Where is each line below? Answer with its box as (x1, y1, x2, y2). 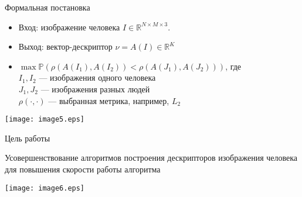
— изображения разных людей (40, 82, 150, 95)
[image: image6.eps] (5, 184, 85, 192)
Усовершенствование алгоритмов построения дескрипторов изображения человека (5, 151, 298, 164)
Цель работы (5, 132, 50, 144)
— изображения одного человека (39, 71, 156, 84)
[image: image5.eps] (5, 115, 85, 124)
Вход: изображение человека (18, 20, 120, 33)
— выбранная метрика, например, (48, 94, 169, 106)
